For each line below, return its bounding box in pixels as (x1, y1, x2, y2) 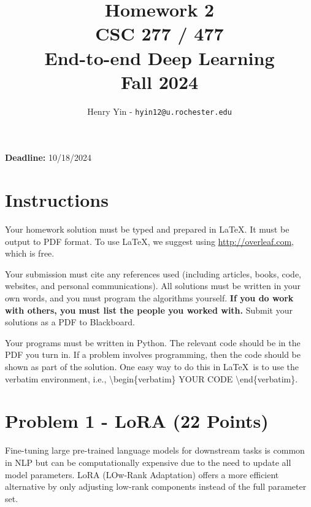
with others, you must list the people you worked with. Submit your (5, 303, 293, 316)
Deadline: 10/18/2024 (5, 151, 91, 164)
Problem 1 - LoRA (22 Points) (5, 408, 269, 433)
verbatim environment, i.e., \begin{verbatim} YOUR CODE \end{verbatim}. (5, 372, 298, 385)
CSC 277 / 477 (95, 21, 224, 46)
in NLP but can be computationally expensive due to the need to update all (5, 455, 291, 468)
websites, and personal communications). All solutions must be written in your (5, 279, 301, 292)
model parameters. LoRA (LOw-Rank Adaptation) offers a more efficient (5, 468, 279, 481)
